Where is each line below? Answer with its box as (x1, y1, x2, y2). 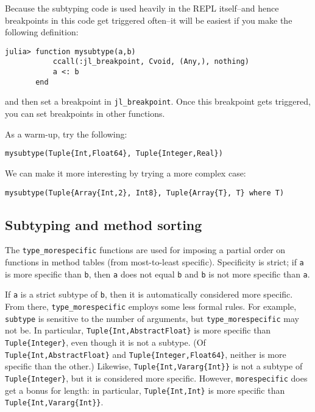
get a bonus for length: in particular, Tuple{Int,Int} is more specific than (5, 383, 285, 396)
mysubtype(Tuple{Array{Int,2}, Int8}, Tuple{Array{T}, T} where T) (5, 188, 285, 197)
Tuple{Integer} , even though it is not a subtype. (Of (5, 335, 206, 348)
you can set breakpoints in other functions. (5, 107, 165, 120)
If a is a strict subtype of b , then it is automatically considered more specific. (5, 288, 293, 301)
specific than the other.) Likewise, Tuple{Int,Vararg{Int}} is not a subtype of (5, 360, 303, 372)
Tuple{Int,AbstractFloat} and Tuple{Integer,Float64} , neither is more (5, 347, 286, 360)
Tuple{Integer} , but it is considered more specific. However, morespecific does (5, 371, 308, 384)
